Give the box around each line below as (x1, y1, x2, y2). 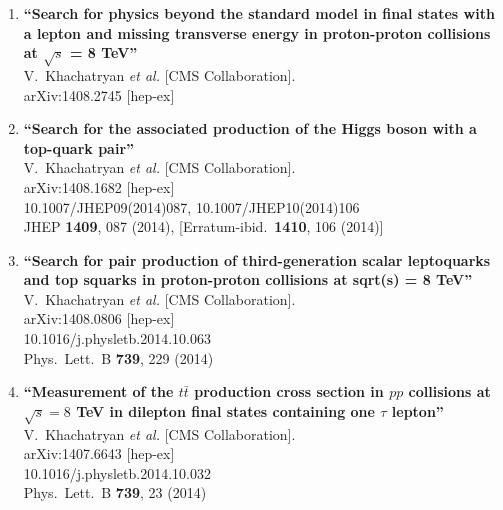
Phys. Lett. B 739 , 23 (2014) (23, 482, 207, 503)
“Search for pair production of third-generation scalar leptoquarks (23, 249, 491, 270)
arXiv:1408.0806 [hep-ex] (23, 308, 175, 329)
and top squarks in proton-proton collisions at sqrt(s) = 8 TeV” (23, 269, 473, 290)
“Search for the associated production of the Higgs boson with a (23, 118, 477, 139)
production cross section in (194, 381, 384, 402)
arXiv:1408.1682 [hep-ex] (23, 176, 175, 197)
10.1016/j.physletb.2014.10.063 (23, 328, 211, 349)
